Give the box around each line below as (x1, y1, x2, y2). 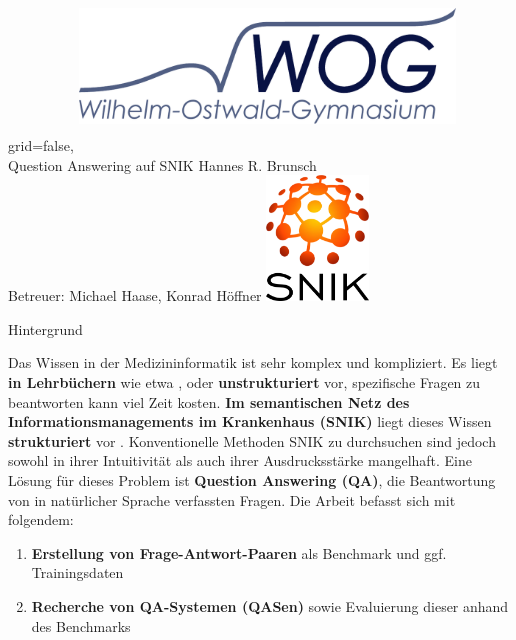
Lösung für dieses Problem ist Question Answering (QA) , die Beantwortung (8, 470, 496, 491)
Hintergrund (8, 318, 83, 339)
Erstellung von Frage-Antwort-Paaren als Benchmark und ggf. (31, 542, 447, 563)
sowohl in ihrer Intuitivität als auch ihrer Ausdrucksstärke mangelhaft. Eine (8, 450, 473, 471)
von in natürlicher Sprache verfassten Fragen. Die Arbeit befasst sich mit (8, 489, 456, 510)
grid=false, (8, 135, 74, 156)
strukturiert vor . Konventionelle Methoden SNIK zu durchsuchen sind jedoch (8, 430, 496, 451)
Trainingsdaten (31, 562, 124, 583)
